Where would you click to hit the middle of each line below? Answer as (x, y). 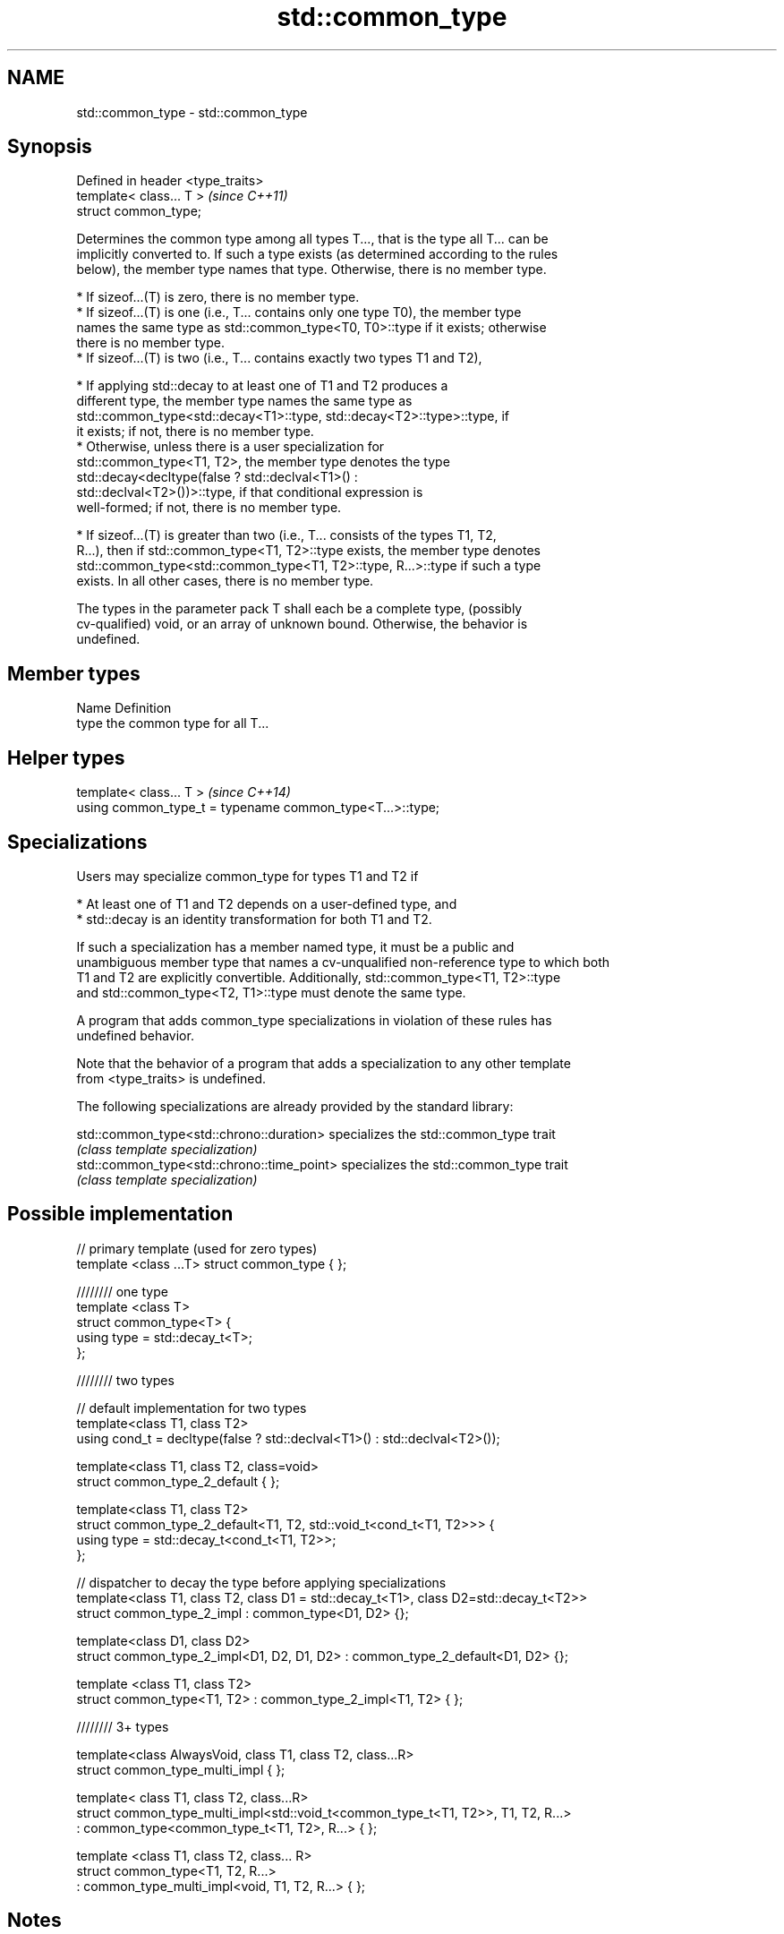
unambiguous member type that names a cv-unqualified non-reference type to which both (343, 962)
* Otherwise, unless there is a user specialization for (230, 447)
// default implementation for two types (192, 1408)
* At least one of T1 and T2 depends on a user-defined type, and (267, 903)
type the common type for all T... (173, 723)
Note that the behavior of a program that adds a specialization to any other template (324, 1063)
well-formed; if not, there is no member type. (209, 508)
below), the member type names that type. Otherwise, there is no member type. (311, 270)
